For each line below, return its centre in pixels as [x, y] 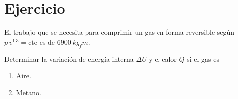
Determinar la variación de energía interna [69, 59]
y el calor [163, 59]
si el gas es [203, 59]
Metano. [29, 92]
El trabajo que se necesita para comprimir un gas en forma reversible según [119, 32]
